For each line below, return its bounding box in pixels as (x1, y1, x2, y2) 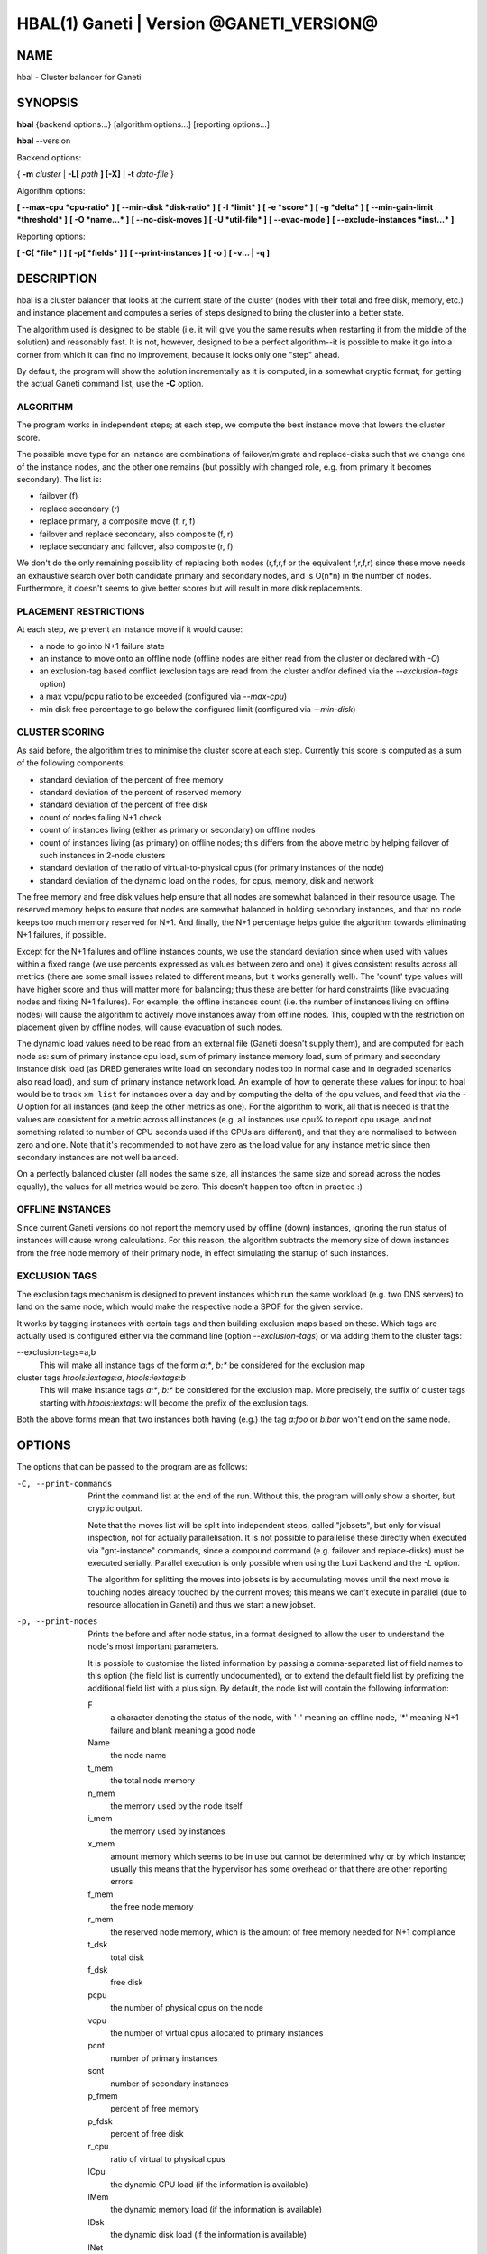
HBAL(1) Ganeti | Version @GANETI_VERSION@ (16, 14, 379, 33)
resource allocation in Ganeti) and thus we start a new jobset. (87, 1599, 316, 1610)
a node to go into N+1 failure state (39, 640, 166, 651)
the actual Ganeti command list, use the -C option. (16, 379, 205, 389)
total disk (110, 1952, 144, 1963)
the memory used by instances (110, 1826, 225, 1837)
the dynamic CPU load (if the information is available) (110, 2178, 308, 2190)
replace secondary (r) (39, 503, 121, 514)
